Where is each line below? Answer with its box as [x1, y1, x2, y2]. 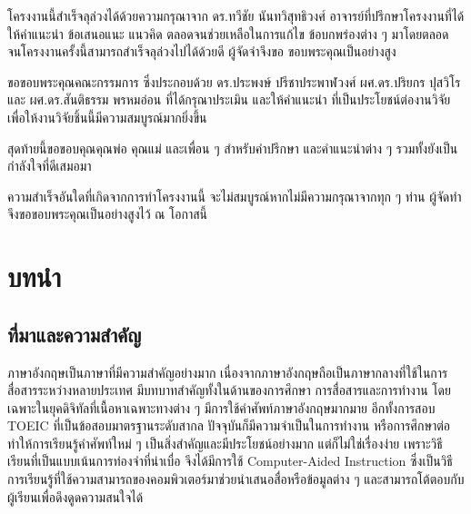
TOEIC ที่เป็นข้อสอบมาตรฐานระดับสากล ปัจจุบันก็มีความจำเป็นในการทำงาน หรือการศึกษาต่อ [7, 416, 451, 435]
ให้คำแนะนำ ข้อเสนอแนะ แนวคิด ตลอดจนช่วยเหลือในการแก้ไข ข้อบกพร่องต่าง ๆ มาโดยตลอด [7, 24, 449, 43]
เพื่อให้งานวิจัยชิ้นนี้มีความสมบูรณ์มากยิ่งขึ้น [7, 107, 207, 126]
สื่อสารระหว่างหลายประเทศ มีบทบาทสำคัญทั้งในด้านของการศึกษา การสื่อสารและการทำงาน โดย [7, 381, 451, 400]
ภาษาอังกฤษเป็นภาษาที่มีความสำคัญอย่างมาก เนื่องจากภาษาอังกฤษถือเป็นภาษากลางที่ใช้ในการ [7, 362, 448, 381]
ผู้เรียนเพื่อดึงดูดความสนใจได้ [7, 487, 144, 506]
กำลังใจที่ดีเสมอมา [7, 156, 92, 175]
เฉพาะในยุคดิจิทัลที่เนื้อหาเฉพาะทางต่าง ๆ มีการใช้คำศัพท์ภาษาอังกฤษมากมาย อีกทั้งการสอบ [7, 398, 436, 417]
